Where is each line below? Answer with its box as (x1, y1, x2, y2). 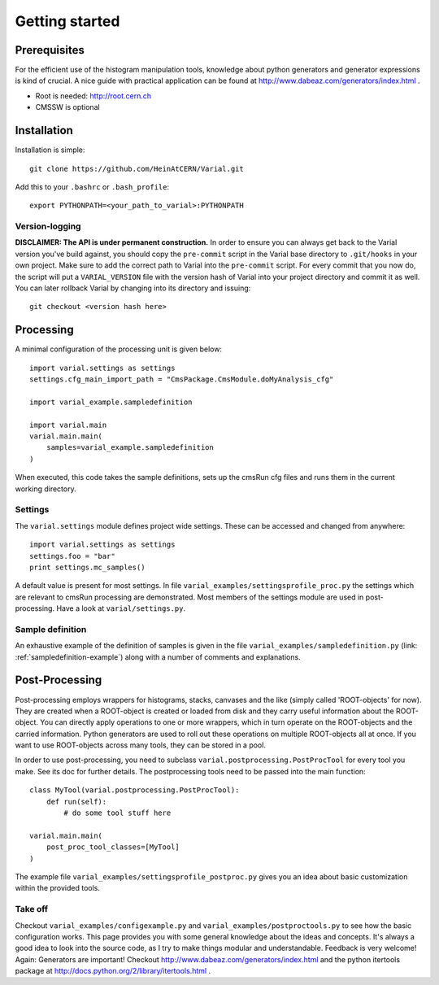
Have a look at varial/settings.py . (56, 604, 186, 613)
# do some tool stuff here (63, 808, 172, 817)
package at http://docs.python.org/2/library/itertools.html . (15, 966, 211, 976)
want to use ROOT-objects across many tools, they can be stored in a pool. (15, 740, 266, 750)
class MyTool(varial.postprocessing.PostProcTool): (29, 786, 240, 795)
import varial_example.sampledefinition (29, 397, 193, 407)
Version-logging (15, 220, 81, 232)
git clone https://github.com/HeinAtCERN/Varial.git (29, 163, 244, 173)
